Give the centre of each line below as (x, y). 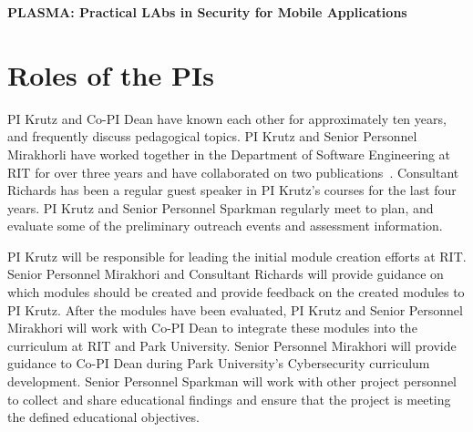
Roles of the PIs (111, 74)
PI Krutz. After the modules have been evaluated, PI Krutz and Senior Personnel (235, 309)
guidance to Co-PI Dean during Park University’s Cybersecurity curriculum (219, 363)
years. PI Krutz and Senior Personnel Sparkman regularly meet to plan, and (221, 207)
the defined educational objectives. (103, 417)
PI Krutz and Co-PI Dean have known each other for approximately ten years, (227, 118)
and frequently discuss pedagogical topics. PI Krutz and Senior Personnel (212, 136)
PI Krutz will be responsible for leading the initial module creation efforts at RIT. (237, 256)
